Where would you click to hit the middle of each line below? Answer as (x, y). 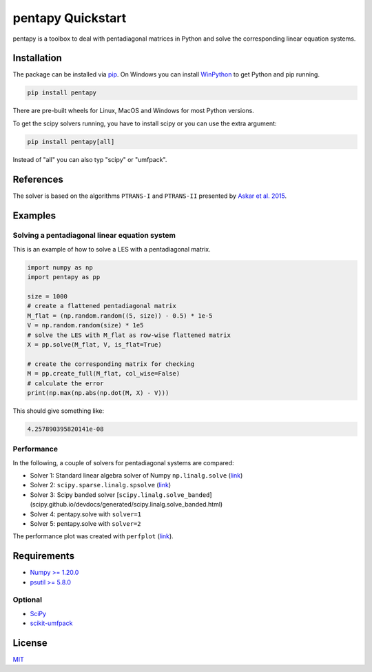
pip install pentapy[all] (71, 142)
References (38, 179)
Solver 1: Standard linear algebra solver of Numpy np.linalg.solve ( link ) (136, 475)
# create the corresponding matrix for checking (111, 364)
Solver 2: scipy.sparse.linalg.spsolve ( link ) (101, 485)
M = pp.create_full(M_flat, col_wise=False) (104, 374)
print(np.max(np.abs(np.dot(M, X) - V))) (98, 393)
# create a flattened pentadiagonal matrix (102, 306)
